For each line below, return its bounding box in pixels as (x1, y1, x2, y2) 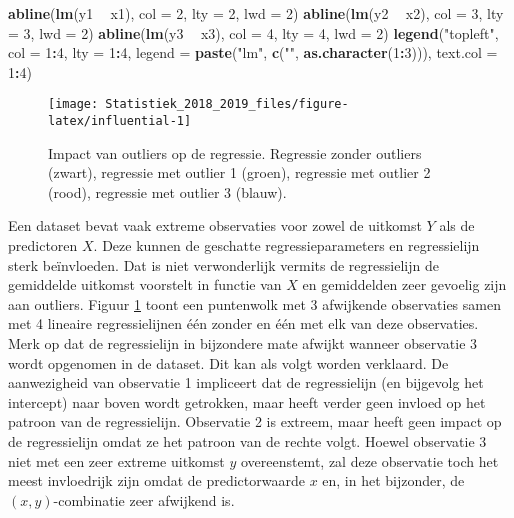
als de (439, 215, 475, 236)
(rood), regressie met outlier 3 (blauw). (48, 181, 287, 202)
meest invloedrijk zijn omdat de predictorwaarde (8, 470, 305, 491)
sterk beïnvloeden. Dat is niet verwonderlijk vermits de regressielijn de (8, 254, 439, 275)
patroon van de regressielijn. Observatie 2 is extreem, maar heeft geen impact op (8, 411, 502, 432)
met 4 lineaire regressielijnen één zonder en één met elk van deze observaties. (8, 313, 479, 334)
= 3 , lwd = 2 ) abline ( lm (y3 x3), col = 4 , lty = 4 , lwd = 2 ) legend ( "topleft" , (8, 22, 499, 43)
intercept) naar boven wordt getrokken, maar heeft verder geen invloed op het (8, 391, 486, 412)
